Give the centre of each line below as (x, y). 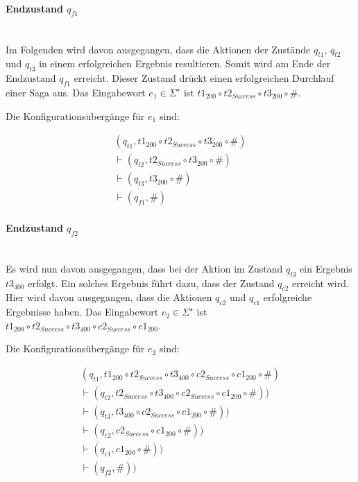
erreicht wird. (321, 283)
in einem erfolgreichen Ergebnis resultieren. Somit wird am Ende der (185, 63)
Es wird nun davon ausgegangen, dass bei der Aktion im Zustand (144, 268)
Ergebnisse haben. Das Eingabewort (82, 312)
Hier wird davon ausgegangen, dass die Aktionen (109, 297)
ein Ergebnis (326, 268)
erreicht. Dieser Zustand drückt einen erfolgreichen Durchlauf (204, 78)
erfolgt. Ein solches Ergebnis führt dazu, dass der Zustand (151, 283)
